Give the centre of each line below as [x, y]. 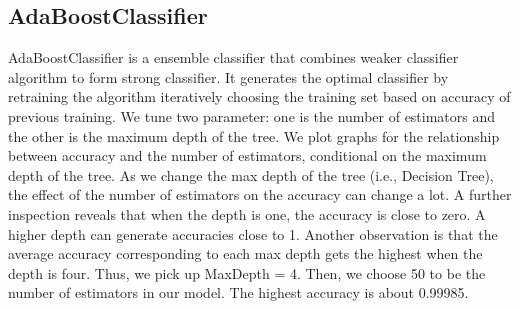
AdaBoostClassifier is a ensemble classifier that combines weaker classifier [233, 57]
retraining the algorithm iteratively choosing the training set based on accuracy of [259, 96]
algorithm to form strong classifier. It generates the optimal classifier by [228, 76]
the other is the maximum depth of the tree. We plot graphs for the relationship [254, 135]
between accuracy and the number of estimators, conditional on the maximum [247, 155]
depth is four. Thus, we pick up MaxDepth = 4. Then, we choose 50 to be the [247, 272]
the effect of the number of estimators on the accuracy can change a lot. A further [260, 194]
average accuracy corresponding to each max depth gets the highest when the [245, 253]
